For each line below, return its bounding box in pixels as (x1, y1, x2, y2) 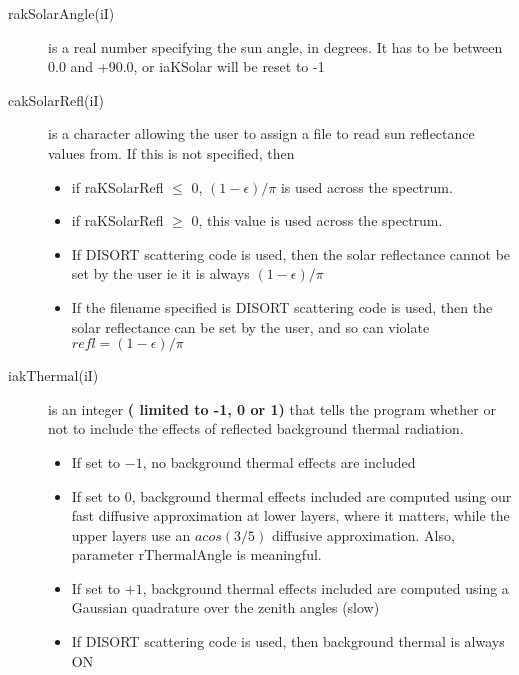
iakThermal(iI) (8, 365, 99, 386)
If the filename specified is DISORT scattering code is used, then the (71, 296, 493, 317)
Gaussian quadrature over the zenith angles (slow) (71, 597, 380, 618)
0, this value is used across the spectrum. (191, 210, 443, 231)
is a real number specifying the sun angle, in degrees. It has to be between (48, 36, 503, 57)
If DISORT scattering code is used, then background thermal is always (71, 631, 505, 652)
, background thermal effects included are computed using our (131, 485, 512, 506)
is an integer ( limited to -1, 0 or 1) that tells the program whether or (48, 398, 496, 419)
